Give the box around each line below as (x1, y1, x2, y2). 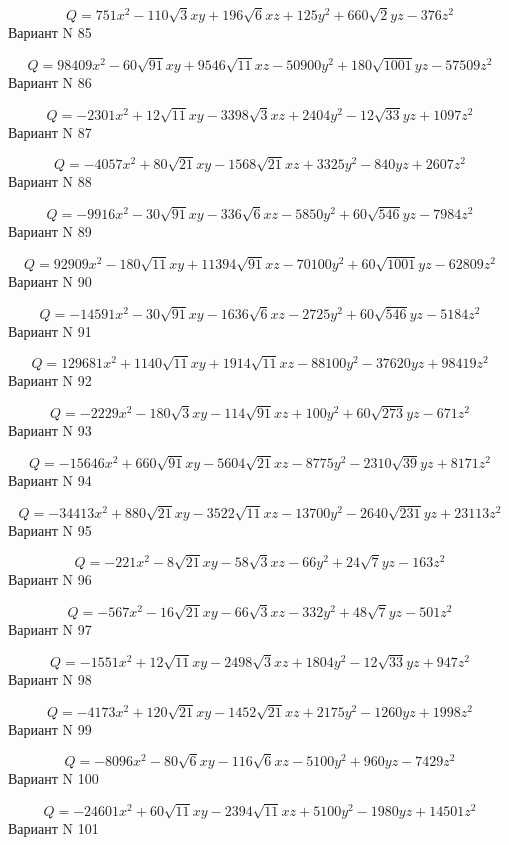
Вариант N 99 (8, 718, 92, 739)
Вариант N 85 (8, 22, 92, 43)
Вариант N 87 (8, 121, 92, 142)
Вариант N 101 (8, 818, 99, 839)
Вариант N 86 (8, 71, 92, 92)
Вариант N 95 (8, 519, 92, 540)
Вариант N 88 (8, 171, 92, 192)
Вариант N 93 (8, 420, 92, 441)
